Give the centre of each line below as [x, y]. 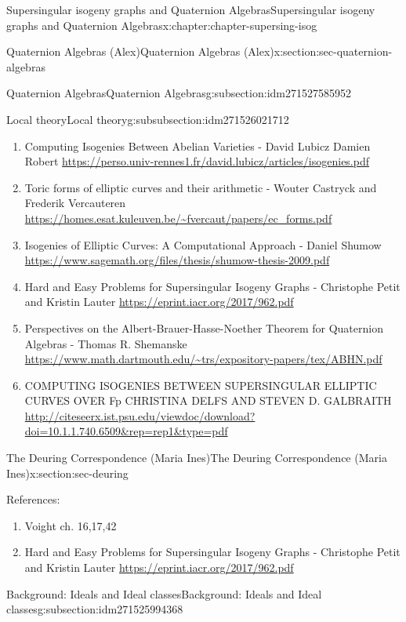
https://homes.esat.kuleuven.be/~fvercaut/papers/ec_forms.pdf [178, 218]
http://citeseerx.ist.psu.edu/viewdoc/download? [140, 415]
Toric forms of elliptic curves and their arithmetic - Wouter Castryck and [201, 187]
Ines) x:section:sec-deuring [67, 473]
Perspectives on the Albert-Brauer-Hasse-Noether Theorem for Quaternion [204, 327]
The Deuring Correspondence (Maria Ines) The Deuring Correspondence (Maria [197, 458]
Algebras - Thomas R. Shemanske [106, 343]
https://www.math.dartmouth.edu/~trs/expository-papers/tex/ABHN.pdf [203, 359]
